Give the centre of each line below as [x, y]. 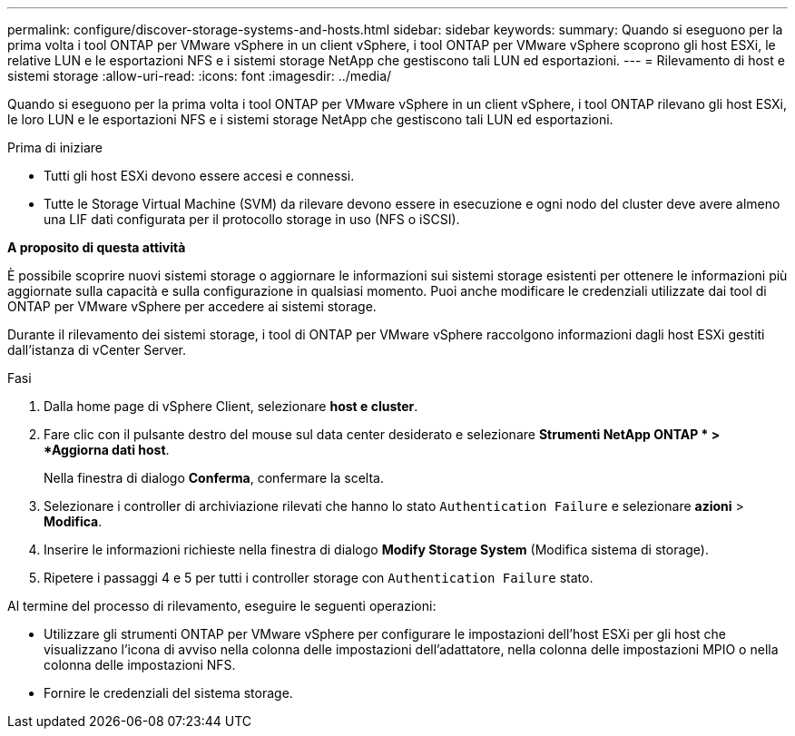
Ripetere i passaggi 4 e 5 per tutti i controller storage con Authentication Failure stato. [319, 578]
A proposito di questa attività [97, 247]
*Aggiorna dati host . [107, 450]
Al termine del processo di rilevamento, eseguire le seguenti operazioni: [222, 606]
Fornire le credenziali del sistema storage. [168, 693]
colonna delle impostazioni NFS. [140, 665]
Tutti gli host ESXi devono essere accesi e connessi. [199, 176]
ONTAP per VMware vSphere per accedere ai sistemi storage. [192, 306]
